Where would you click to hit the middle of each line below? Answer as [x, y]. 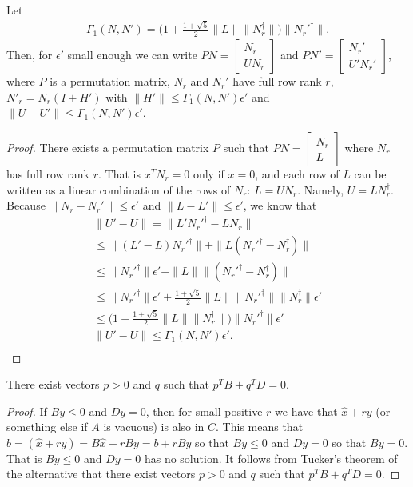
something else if [47, 427]
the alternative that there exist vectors [101, 474]
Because [26, 205]
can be [370, 173]
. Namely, [321, 189]
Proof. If [27, 411]
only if [208, 173]
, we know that [280, 205]
